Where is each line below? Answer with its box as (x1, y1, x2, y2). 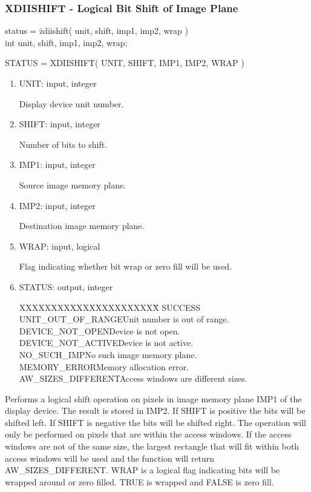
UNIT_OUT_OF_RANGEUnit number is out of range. (19, 313, 229, 325)
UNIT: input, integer (19, 77, 97, 89)
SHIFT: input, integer (19, 118, 100, 130)
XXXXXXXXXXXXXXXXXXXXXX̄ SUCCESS (19, 301, 201, 313)
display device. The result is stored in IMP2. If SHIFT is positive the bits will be (5, 404, 306, 417)
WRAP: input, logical (19, 239, 100, 252)
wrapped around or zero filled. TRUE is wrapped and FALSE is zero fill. (5, 475, 274, 488)
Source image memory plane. (19, 178, 126, 191)
